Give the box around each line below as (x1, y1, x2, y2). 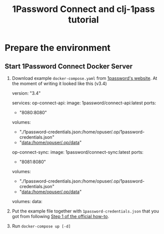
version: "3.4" (11, 90, 41, 96)
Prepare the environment (4, 42, 111, 53)
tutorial (68, 14, 99, 25)
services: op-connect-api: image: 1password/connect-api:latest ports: (11, 100, 156, 106)
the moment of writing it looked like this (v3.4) (11, 81, 107, 86)
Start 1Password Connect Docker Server (4, 62, 133, 70)
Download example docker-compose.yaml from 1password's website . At (11, 75, 157, 81)
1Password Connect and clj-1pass (11, 3, 155, 15)
